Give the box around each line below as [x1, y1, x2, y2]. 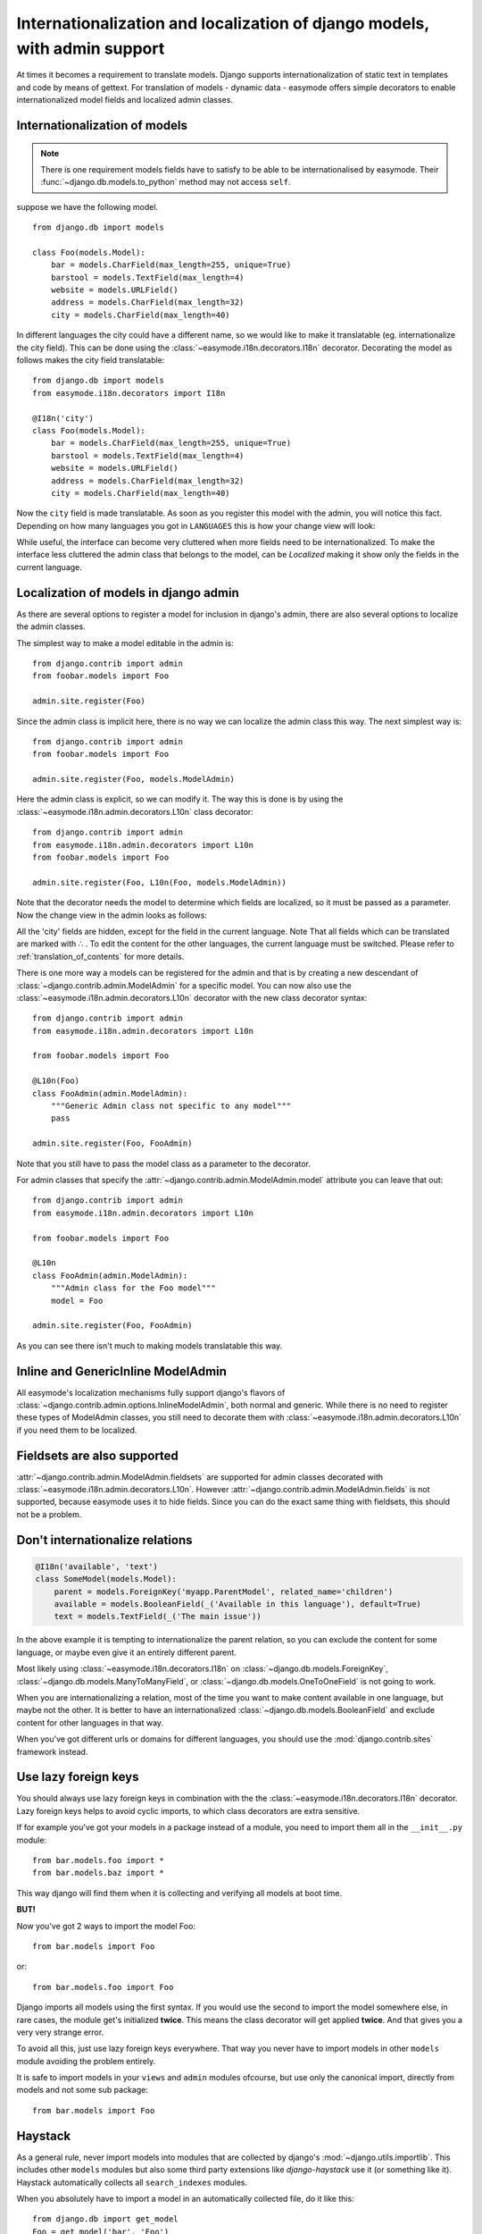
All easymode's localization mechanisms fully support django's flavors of [16, 1387, 286, 1398]
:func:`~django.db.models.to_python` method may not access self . [40, 177, 291, 188]
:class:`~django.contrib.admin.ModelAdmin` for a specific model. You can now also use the [16, 979, 352, 991]
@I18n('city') [32, 413, 94, 424]
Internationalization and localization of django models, [16, 13, 429, 33]
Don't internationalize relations [16, 1533, 193, 1548]
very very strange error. [16, 2027, 104, 2037]
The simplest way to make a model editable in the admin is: [16, 637, 234, 648]
